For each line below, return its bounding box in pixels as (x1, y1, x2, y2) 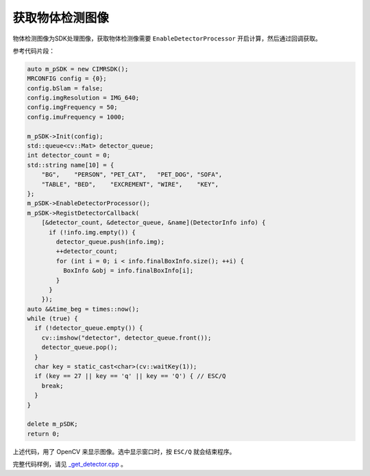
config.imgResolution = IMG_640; (27, 94, 140, 102)
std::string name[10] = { (27, 161, 114, 169)
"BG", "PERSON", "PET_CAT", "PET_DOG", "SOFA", (41, 171, 223, 178)
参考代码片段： (12, 47, 55, 55)
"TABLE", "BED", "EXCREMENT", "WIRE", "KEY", (41, 180, 219, 188)
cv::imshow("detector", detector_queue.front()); (41, 333, 212, 342)
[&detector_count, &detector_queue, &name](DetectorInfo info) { (41, 219, 266, 226)
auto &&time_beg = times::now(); (27, 305, 140, 313)
